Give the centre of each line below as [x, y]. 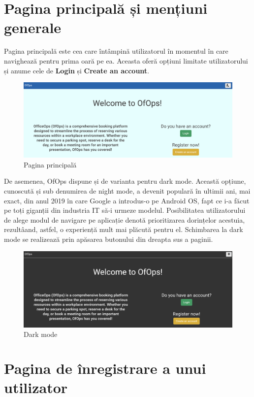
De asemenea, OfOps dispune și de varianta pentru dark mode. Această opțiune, [125, 181]
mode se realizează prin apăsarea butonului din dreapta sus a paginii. [109, 239]
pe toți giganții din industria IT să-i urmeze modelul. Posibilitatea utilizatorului [125, 210]
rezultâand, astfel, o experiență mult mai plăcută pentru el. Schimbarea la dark [124, 229]
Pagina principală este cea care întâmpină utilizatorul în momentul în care [116, 51]
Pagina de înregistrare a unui [105, 368]
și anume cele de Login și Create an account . [77, 70]
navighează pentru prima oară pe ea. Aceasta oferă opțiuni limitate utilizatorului [126, 60]
